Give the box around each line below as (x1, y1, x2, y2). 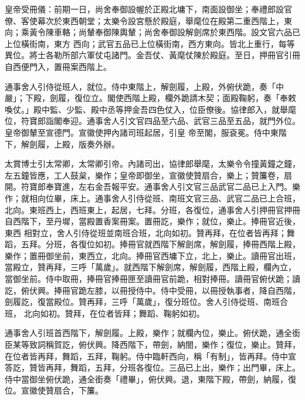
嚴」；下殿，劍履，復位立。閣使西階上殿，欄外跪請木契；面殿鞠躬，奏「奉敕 (5, 92, 296, 104)
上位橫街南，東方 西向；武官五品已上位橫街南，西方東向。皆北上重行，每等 (5, 37, 295, 49)
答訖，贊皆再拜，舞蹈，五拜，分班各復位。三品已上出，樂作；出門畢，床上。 (5, 361, 300, 374)
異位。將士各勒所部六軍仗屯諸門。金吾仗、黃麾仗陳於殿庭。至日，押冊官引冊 (5, 49, 300, 61)
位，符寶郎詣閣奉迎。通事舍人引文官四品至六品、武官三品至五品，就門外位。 (5, 115, 300, 127)
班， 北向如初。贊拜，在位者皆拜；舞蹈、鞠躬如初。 (5, 307, 205, 319)
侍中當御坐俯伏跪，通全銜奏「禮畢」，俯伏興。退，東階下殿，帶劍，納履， (5, 372, 288, 385)
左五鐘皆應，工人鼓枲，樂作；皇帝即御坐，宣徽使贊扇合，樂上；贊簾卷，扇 (5, 169, 292, 181)
